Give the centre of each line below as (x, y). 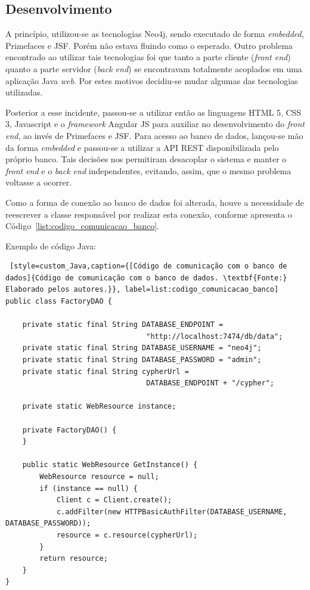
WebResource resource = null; (99, 476)
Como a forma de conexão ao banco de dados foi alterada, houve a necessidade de (155, 202)
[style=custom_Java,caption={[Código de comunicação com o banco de (148, 266)
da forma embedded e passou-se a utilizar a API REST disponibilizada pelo (142, 147)
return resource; (74, 559)
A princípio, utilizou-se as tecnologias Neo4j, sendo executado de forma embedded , (155, 34)
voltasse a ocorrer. (39, 182)
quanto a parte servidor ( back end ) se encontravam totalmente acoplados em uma (154, 68)
